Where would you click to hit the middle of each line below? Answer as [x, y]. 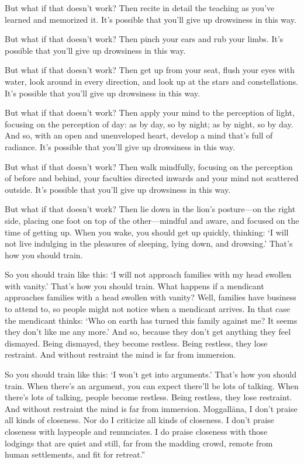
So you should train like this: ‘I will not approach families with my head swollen [148, 274]
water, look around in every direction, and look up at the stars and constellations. [152, 81]
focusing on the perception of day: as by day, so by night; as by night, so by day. [149, 124]
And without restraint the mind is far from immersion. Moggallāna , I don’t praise [151, 408]
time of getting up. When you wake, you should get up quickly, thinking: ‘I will [147, 232]
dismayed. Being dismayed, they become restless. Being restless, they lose [136, 343]
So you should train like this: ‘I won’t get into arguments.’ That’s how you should [151, 374]
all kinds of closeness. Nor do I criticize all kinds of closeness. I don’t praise [139, 420]
